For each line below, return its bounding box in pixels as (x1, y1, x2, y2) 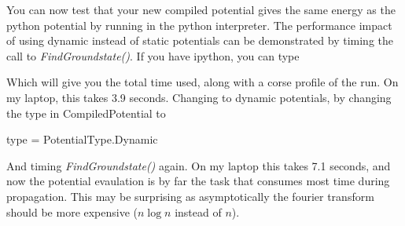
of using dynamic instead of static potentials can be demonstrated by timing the (6, 32, 393, 49)
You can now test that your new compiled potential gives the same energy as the (6, 2, 396, 17)
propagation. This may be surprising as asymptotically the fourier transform (6, 188, 374, 204)
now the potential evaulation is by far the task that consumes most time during (6, 173, 390, 189)
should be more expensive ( (6, 203, 138, 220)
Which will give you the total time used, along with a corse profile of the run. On (6, 74, 399, 90)
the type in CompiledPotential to (6, 104, 166, 121)
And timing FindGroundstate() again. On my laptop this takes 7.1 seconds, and (6, 157, 391, 173)
